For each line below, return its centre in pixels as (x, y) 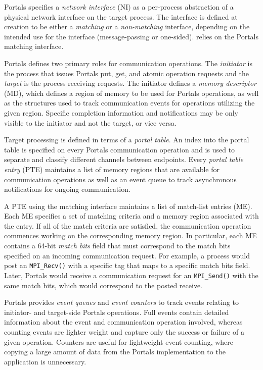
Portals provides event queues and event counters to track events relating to (122, 302)
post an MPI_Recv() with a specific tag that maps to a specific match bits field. (127, 265)
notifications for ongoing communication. (67, 189)
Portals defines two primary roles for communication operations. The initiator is (128, 63)
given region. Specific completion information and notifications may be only (121, 112)
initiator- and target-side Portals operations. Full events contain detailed (117, 312)
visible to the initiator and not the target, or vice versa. (90, 122)
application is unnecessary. (45, 361)
